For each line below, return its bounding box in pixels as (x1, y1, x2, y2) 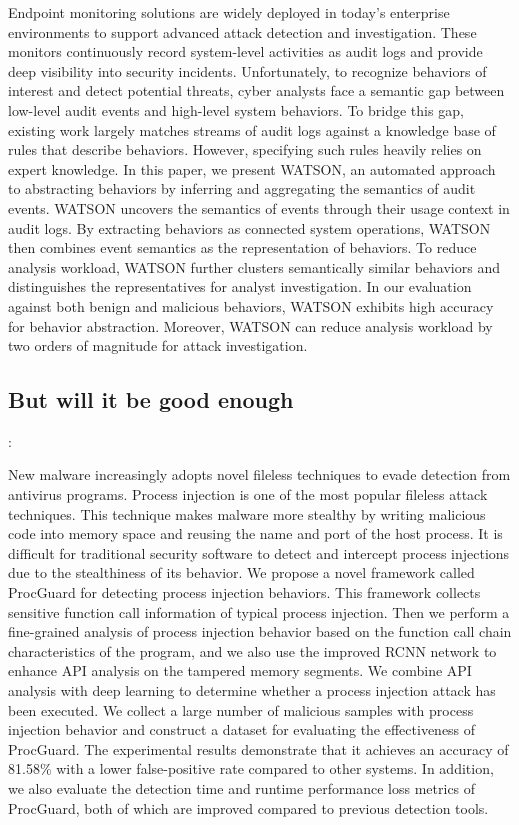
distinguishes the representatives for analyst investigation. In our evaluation (8, 276, 472, 297)
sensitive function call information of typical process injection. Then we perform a (8, 601, 510, 622)
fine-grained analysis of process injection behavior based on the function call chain (8, 621, 512, 642)
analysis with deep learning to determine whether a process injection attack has (8, 680, 496, 701)
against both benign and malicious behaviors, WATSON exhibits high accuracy (8, 295, 494, 316)
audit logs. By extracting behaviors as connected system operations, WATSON (8, 217, 491, 238)
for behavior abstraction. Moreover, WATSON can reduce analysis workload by (8, 315, 493, 336)
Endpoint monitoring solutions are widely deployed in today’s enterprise (8, 2, 450, 22)
